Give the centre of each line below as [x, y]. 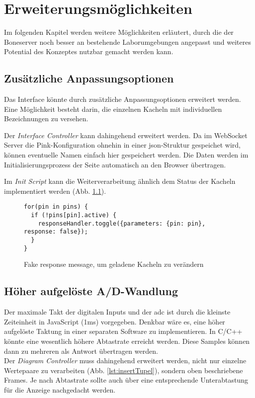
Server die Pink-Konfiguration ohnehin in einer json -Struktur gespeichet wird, [122, 145]
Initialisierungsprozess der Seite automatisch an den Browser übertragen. [115, 164]
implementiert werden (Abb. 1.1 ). [55, 191]
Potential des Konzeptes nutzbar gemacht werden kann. [89, 51]
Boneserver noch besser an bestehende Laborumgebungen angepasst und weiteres [127, 41]
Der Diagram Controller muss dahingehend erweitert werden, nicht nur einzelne [125, 360]
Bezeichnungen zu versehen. [46, 119]
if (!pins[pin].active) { [74, 215]
